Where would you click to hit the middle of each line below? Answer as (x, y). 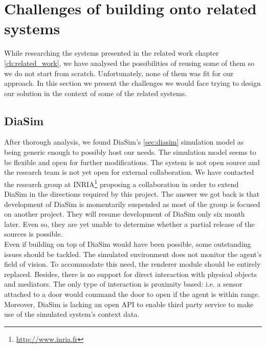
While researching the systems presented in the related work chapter (112, 53)
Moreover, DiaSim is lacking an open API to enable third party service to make (129, 304)
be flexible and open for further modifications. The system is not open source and (132, 162)
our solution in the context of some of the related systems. (96, 93)
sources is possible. (34, 234)
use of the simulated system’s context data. (72, 314)
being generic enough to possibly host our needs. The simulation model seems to (130, 152)
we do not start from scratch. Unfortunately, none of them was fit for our (119, 73)
